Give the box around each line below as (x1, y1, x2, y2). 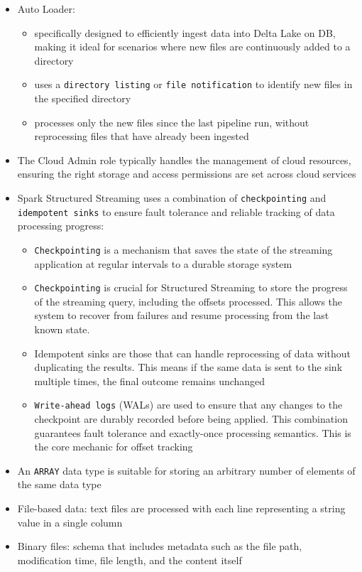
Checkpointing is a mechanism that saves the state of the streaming (34, 242, 333, 257)
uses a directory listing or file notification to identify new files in (34, 77, 353, 92)
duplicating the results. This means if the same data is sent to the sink (34, 360, 343, 374)
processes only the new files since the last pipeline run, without (34, 114, 309, 129)
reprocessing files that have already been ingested (34, 129, 249, 144)
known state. (34, 322, 90, 336)
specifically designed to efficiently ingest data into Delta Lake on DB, (34, 25, 336, 40)
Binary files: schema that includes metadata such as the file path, (17, 539, 302, 554)
